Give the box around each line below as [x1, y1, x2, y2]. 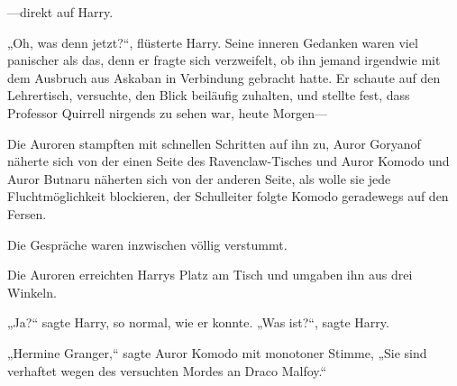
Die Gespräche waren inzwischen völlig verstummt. [7, 234, 288, 253]
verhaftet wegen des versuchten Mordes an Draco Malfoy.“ [7, 361, 327, 380]
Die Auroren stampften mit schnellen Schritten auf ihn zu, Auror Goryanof [7, 133, 421, 152]
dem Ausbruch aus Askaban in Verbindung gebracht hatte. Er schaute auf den [7, 68, 441, 87]
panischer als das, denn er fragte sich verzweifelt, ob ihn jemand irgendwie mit [7, 51, 441, 69]
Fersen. [7, 204, 47, 223]
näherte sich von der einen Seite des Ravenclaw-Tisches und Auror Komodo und [7, 152, 450, 170]
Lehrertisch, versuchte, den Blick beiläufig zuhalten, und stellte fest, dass [7, 86, 410, 105]
